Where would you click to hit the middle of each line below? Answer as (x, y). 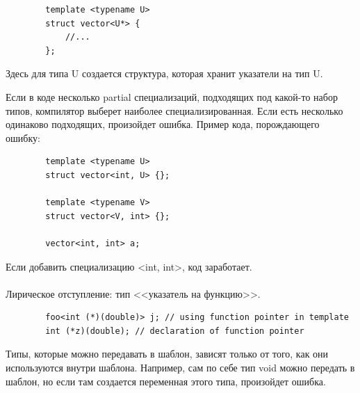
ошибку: (23, 137)
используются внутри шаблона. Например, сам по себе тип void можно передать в (180, 368)
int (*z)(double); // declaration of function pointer (175, 331)
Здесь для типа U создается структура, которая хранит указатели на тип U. (164, 73)
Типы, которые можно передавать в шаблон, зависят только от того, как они (167, 354)
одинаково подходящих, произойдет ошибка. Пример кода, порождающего (163, 124)
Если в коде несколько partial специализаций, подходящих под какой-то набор (172, 96)
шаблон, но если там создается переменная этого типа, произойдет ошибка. (166, 381)
